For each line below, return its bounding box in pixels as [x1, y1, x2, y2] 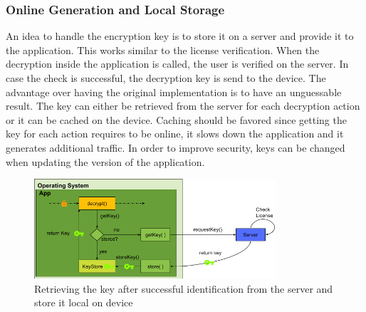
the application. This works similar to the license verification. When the [6, 42, 320, 57]
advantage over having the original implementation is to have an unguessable [6, 84, 342, 99]
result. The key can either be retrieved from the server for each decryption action [6, 98, 360, 113]
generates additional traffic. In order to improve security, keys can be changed [6, 140, 345, 155]
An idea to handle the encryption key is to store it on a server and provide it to [6, 28, 354, 43]
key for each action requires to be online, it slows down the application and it [6, 126, 344, 141]
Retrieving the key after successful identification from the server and [34, 281, 333, 296]
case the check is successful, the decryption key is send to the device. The [6, 71, 326, 85]
